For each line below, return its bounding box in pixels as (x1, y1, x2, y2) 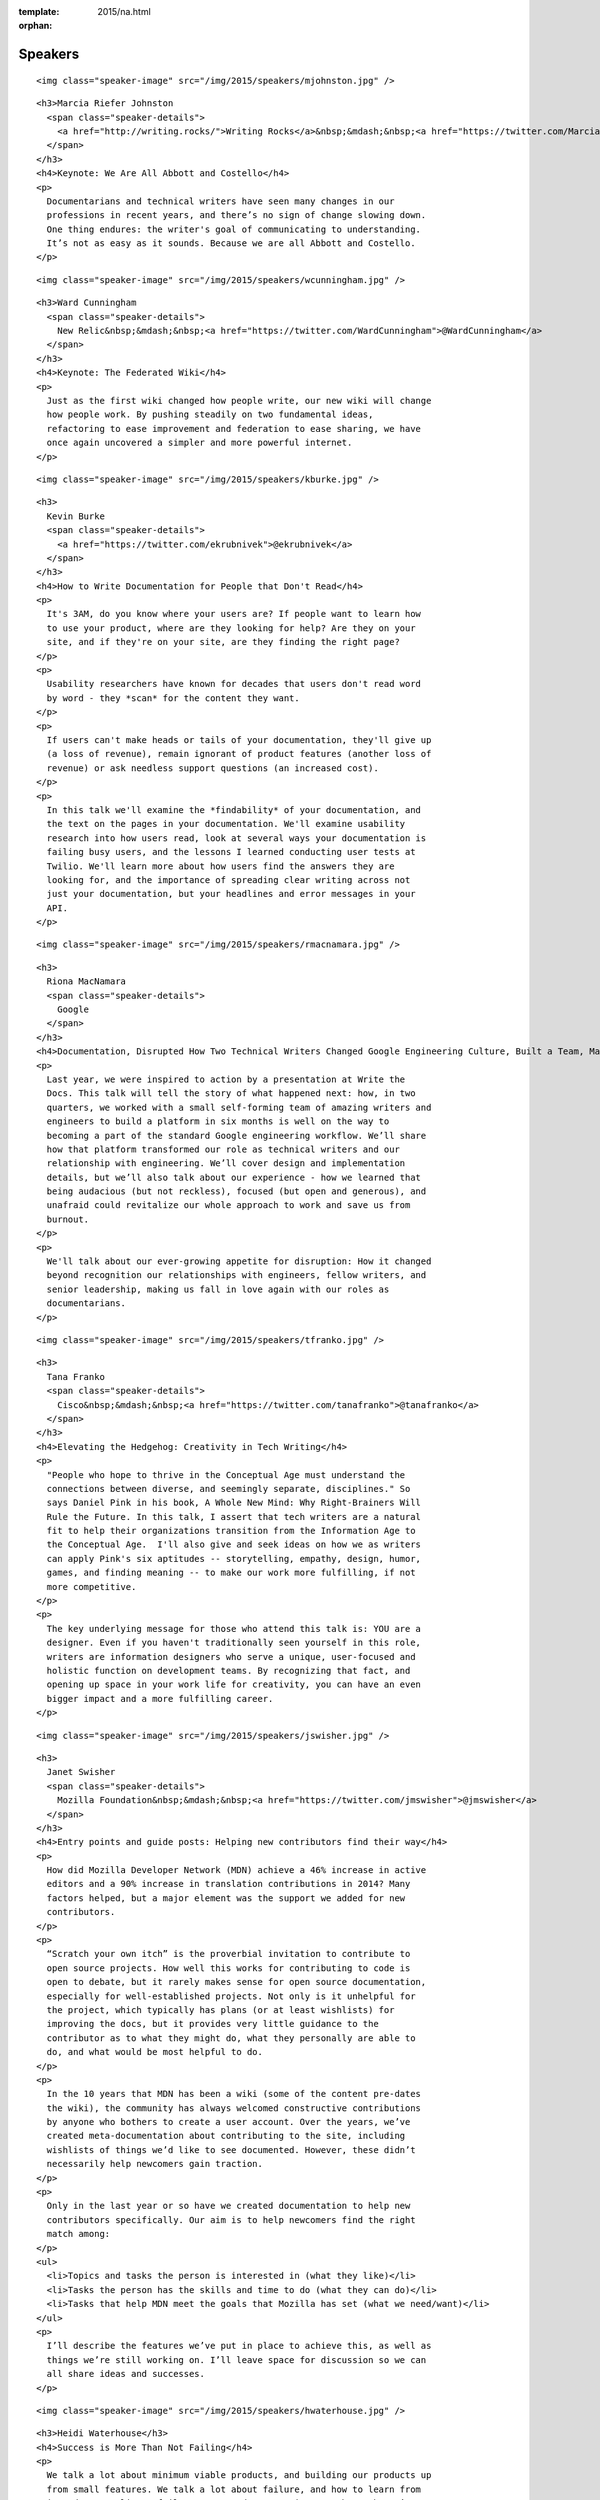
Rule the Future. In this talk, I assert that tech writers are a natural (46, 1511, 422, 1522)
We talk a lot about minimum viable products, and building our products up (46, 2470, 432, 2481)
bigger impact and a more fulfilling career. (46, 1693, 274, 1704)
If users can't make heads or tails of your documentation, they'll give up (46, 734, 432, 745)
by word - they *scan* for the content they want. (46, 692, 300, 704)
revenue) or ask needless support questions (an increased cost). (46, 762, 379, 774)
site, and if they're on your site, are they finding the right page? (46, 636, 400, 648)
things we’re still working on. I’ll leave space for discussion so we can (46, 2354, 427, 2365)
